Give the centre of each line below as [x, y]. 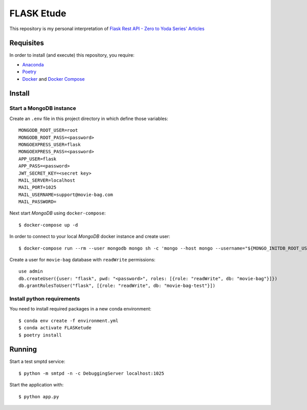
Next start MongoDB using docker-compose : [58, 213]
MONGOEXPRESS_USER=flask [50, 144]
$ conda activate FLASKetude [55, 328]
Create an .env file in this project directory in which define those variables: [89, 118]
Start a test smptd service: [37, 361]
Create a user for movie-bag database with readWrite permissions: [82, 260]
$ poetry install [40, 335]
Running [23, 349]
